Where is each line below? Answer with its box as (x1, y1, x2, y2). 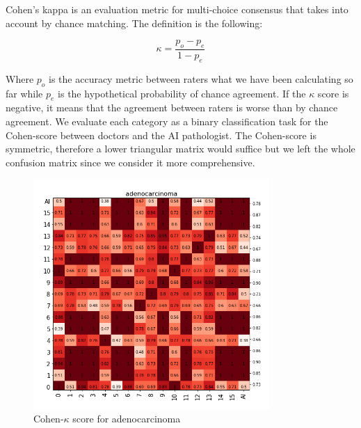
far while (6, 86, 43, 100)
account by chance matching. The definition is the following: (6, 15, 263, 30)
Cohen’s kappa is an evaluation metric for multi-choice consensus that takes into (6, 2, 348, 16)
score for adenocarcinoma (72, 411, 181, 426)
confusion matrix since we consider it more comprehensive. (6, 154, 255, 169)
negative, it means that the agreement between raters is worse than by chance (6, 100, 338, 115)
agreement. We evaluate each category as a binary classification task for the (6, 114, 328, 128)
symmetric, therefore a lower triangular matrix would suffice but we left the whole (6, 141, 355, 156)
